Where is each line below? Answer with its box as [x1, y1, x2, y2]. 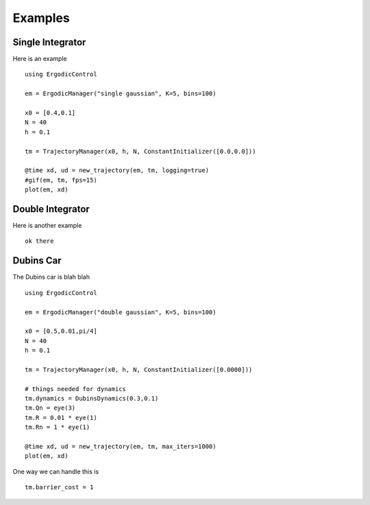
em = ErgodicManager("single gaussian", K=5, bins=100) [25, 90, 217, 97]
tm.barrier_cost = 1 [25, 484, 94, 491]
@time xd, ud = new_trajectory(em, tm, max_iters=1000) [25, 443, 217, 450]
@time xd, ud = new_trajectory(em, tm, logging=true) [25, 167, 209, 174]
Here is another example [12, 222, 82, 230]
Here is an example [12, 55, 68, 63]
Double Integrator [12, 203, 90, 215]
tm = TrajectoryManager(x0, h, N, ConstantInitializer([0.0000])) [25, 366, 253, 373]
